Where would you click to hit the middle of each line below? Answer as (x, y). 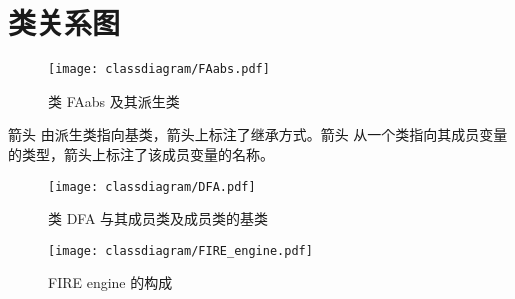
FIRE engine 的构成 (110, 282)
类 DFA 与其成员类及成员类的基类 (158, 218)
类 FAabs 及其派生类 (114, 100)
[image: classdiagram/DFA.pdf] (152, 186)
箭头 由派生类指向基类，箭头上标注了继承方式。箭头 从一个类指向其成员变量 (258, 134)
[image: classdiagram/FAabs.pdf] (159, 69)
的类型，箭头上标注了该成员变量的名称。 (141, 153)
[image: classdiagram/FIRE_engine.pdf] (180, 250)
